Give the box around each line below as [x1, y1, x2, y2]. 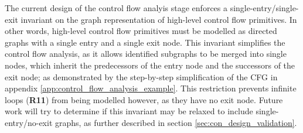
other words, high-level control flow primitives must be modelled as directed [5, 25, 277, 37]
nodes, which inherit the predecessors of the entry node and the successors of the [5, 59, 295, 71]
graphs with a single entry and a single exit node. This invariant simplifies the [5, 36, 285, 48]
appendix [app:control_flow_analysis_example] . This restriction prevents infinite [5, 82, 297, 94]
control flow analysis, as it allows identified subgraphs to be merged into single [5, 47, 287, 60]
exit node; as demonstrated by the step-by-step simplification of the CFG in [5, 70, 278, 83]
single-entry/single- [230, 2, 299, 13]
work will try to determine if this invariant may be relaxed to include [5, 105, 253, 117]
